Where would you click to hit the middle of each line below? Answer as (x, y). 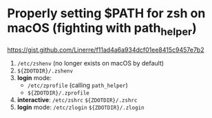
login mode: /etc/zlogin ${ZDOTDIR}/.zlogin (81, 107)
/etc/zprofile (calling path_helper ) (78, 85)
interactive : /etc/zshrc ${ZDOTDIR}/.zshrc (77, 99)
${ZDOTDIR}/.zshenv (45, 71)
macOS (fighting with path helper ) (102, 29)
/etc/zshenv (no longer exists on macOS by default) (90, 63)
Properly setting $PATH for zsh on (106, 13)
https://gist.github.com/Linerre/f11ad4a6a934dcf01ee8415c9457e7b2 (106, 50)
